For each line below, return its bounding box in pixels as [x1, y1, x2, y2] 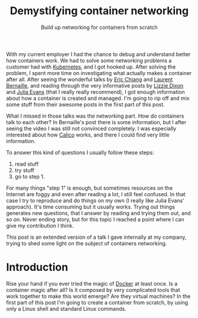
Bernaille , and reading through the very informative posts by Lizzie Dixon [6, 82, 184, 89]
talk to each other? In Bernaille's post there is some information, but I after [6, 118, 187, 125]
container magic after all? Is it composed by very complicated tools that [6, 286, 180, 293]
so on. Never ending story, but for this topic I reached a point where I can [6, 216, 184, 223]
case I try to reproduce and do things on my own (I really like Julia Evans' [6, 197, 184, 204]
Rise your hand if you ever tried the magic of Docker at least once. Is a [6, 280, 178, 287]
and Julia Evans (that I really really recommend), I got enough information [6, 88, 185, 95]
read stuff [14, 160, 39, 167]
